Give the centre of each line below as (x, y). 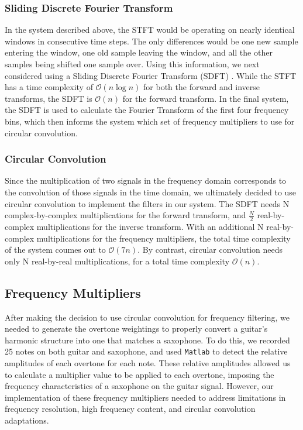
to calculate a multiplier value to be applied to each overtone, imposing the (140, 374)
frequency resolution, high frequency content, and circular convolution (130, 409)
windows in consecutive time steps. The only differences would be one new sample (151, 41)
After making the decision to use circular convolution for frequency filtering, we (147, 317)
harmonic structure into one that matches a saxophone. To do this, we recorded (147, 340)
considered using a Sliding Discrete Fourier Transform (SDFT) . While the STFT (151, 75)
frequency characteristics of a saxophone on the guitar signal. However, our (139, 386)
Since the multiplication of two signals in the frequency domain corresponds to (146, 180)
